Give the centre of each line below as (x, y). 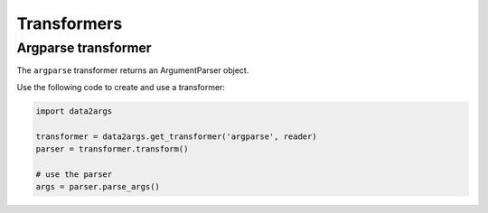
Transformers (70, 23)
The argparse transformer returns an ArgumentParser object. (133, 70)
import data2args (74, 111)
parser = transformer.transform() (112, 148)
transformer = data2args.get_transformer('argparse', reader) (176, 136)
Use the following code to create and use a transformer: (121, 87)
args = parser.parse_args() (98, 187)
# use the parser (74, 174)
